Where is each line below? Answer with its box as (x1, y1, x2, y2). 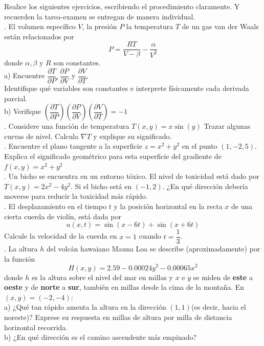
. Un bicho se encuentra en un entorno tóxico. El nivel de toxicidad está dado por (4, 171, 259, 181)
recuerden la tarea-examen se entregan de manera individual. (4, 11, 195, 21)
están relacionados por (4, 31, 74, 41)
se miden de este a (193, 271, 253, 282)
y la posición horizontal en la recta (114, 201, 223, 212)
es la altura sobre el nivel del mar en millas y (31, 271, 173, 282)
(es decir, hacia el (191, 302, 246, 312)
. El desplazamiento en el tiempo (4, 201, 107, 212)
